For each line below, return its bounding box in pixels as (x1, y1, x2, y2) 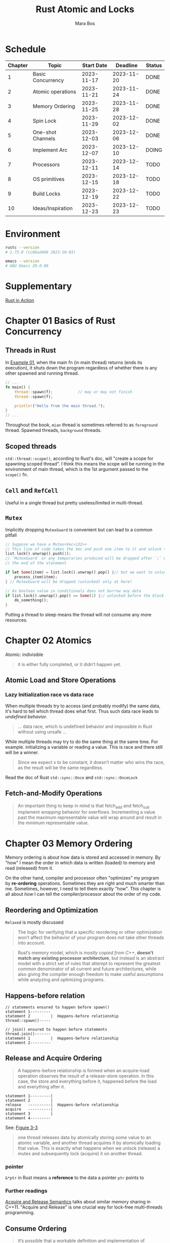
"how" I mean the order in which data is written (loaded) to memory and (5, 860, 155, 866)
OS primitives (32, 175, 65, 182)
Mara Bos (75, 20, 95, 26)
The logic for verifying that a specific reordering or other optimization (17, 929, 163, 935)
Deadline (115, 62, 138, 69)
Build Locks (32, 190, 61, 197)
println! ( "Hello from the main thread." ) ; (14, 403, 105, 409)
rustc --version (5, 245, 39, 250)
